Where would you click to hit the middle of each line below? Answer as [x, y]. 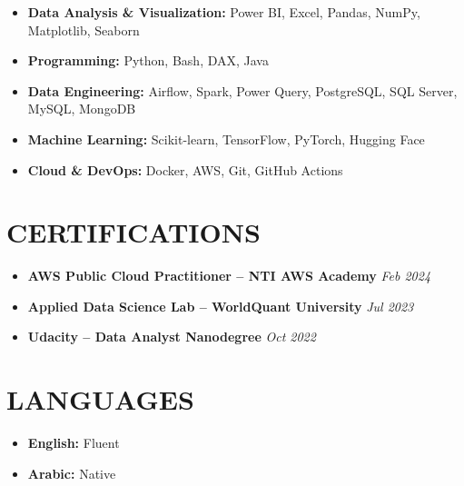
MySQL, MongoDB [82, 109]
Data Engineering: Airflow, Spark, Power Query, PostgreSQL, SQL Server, [242, 90]
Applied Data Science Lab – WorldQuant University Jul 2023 [221, 306]
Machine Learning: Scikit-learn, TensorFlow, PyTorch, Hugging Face [226, 139]
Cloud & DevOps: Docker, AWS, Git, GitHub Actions [185, 169]
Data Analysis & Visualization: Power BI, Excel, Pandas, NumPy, [224, 12]
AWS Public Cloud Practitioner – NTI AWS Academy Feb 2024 [229, 276]
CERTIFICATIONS [133, 232]
